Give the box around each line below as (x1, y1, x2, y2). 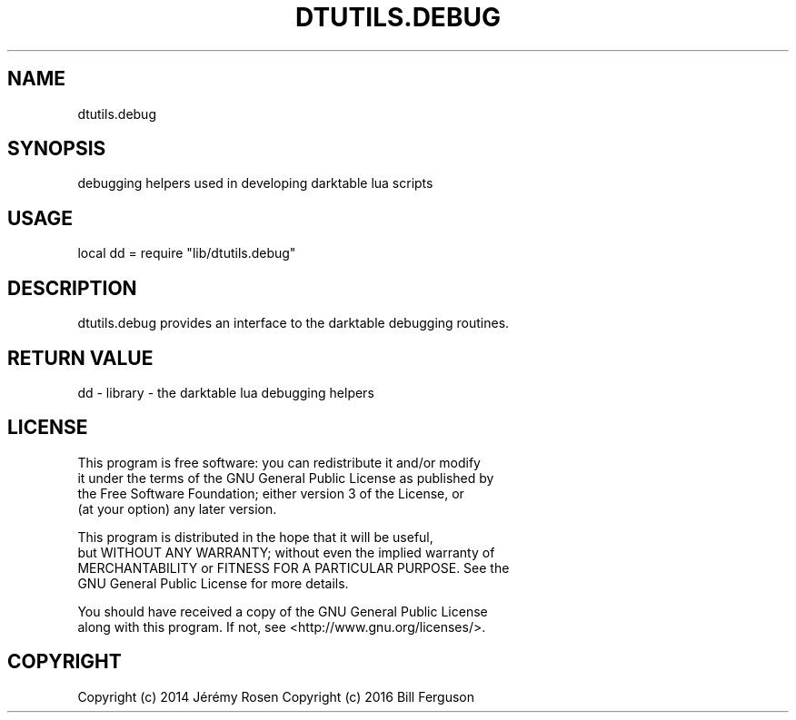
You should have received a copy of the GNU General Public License (77, 603, 488, 619)
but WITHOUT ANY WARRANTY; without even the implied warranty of (77, 544, 495, 560)
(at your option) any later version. (77, 500, 277, 517)
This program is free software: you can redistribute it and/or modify (77, 454, 481, 470)
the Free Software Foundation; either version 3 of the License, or (77, 485, 464, 501)
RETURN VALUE (7, 346, 154, 370)
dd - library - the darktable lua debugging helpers (77, 384, 374, 400)
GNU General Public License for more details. (77, 575, 349, 591)
